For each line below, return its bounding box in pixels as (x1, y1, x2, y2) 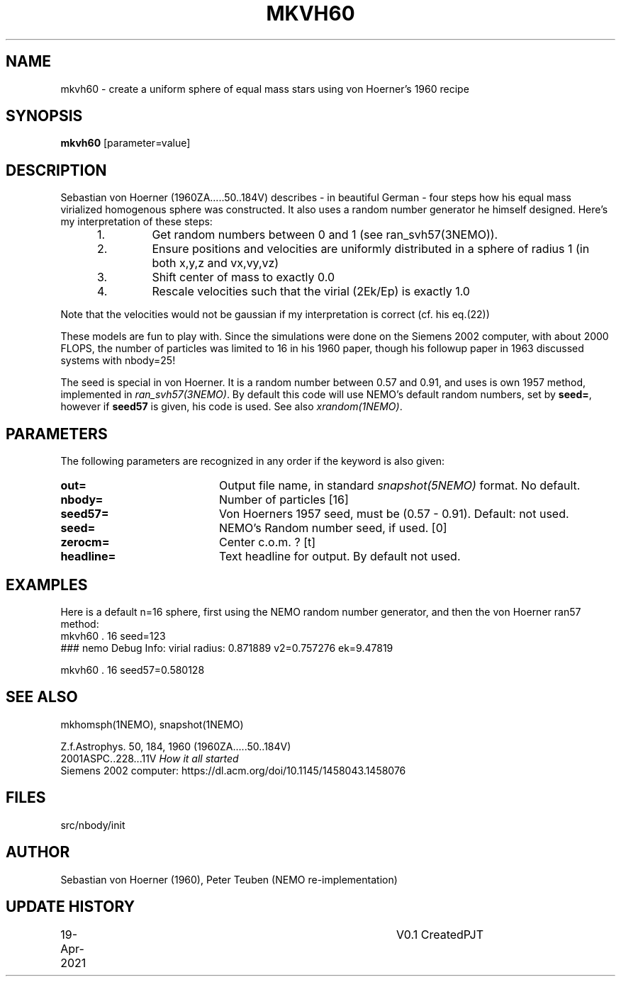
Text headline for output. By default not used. (218, 549, 461, 564)
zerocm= (60, 535, 110, 550)
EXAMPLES (6, 575, 88, 594)
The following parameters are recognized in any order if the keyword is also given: (60, 455, 445, 468)
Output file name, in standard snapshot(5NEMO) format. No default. (218, 478, 581, 493)
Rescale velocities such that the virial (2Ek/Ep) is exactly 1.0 (152, 284, 470, 299)
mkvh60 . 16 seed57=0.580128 (60, 663, 205, 676)
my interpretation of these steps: (60, 215, 213, 228)
